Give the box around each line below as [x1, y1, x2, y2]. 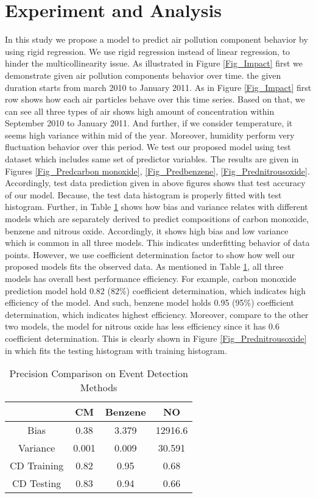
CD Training [10, 458, 64, 473]
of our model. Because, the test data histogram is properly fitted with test [5, 188, 282, 201]
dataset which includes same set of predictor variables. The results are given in [5, 153, 299, 165]
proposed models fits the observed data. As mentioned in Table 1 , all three [5, 260, 284, 273]
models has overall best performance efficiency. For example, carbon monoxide [5, 272, 297, 284]
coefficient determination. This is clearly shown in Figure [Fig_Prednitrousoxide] [5, 331, 307, 344]
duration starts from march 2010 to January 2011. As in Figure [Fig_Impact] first [5, 81, 312, 93]
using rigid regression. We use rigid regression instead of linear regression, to [5, 45, 290, 57]
